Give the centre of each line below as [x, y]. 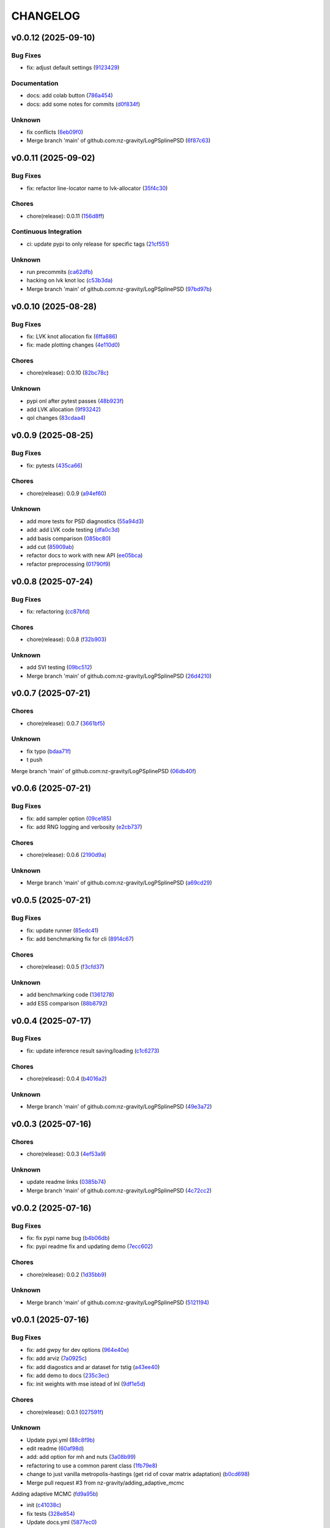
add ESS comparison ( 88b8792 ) [67, 1003]
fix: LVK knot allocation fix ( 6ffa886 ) [72, 336]
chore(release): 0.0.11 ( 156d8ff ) [65, 216]
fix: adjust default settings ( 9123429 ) [73, 68]
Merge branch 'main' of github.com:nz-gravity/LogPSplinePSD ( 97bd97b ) [119, 289]
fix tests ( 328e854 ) [51, 1513]
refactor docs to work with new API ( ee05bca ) [85, 556]
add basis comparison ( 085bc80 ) [69, 538]
